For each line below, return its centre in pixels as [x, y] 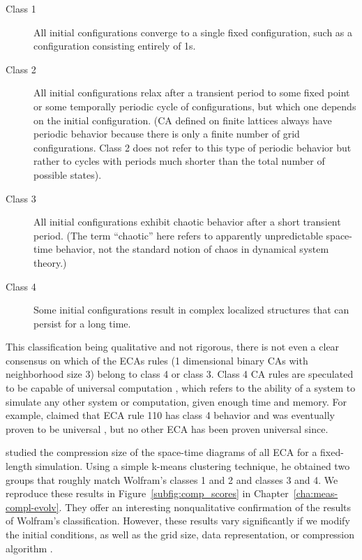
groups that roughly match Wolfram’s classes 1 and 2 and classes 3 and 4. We [172, 479]
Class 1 [21, 8]
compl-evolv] [32, 507]
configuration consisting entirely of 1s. [115, 46]
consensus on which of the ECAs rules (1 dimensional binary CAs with [157, 360]
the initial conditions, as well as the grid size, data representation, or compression [180, 534]
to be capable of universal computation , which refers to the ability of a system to [181, 388]
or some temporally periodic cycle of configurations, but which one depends [195, 106]
